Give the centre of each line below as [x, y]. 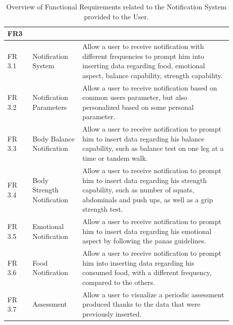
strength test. [103, 209]
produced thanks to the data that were [141, 304]
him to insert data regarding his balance [144, 138]
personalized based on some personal [138, 107]
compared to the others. [119, 282]
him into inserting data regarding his [138, 262]
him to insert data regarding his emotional [147, 231]
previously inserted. [112, 313]
